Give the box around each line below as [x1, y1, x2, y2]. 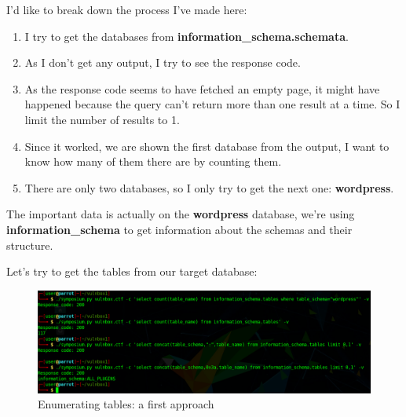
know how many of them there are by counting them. [24, 153, 282, 170]
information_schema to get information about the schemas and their [6, 221, 353, 237]
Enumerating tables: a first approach [38, 396, 214, 412]
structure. [6, 236, 53, 253]
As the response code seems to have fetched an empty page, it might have [24, 80, 380, 97]
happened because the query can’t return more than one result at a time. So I [24, 96, 401, 112]
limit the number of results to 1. [24, 111, 180, 127]
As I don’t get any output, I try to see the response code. [24, 54, 301, 71]
